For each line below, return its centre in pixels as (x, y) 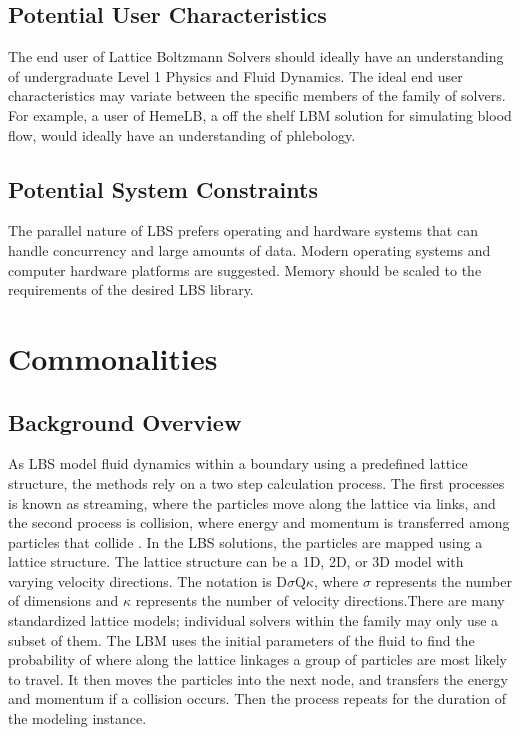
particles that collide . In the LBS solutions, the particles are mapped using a (245, 541)
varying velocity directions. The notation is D (147, 580)
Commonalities (113, 357)
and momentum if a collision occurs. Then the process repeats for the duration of (257, 698)
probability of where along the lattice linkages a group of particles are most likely (257, 659)
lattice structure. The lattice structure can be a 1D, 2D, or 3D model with (236, 561)
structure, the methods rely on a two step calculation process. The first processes (256, 482)
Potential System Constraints (163, 188)
